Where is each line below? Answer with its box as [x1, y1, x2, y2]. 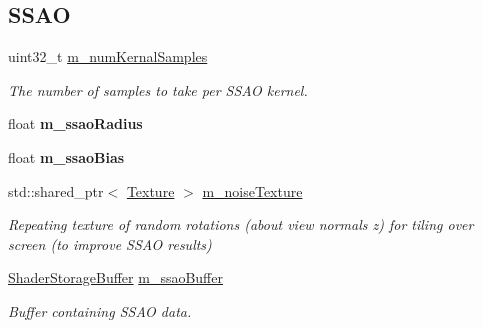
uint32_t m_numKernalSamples [8, 46, 208, 67]
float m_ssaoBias [8, 146, 125, 167]
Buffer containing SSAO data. [8, 300, 192, 321]
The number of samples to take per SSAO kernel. [8, 79, 308, 100]
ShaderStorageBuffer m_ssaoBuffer [8, 267, 223, 288]
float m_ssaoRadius [8, 113, 143, 134]
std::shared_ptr [8, 180, 104, 201]
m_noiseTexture [202, 180, 303, 201]
